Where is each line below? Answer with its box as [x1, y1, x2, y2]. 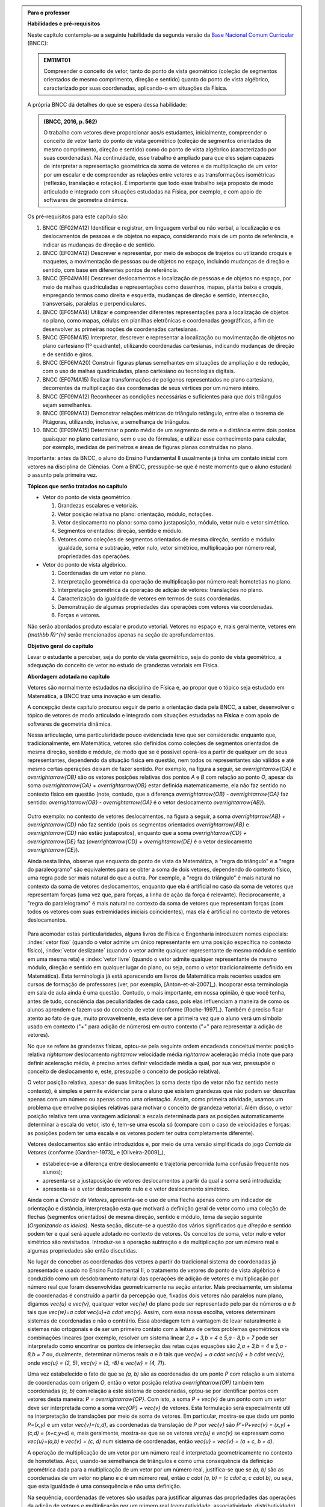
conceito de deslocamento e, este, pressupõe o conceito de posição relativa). [27, 1068, 221, 1075]
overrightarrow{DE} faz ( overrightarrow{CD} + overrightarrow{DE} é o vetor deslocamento [27, 838, 253, 845]
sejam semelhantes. [42, 401, 92, 409]
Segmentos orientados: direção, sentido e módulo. [57, 527, 183, 535]
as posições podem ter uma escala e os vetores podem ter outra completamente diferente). [27, 1129, 255, 1136]
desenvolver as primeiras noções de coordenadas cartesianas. [42, 326, 199, 333]
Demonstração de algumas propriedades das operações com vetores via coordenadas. [57, 603, 274, 610]
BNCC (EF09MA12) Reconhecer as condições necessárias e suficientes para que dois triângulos [42, 392, 282, 400]
